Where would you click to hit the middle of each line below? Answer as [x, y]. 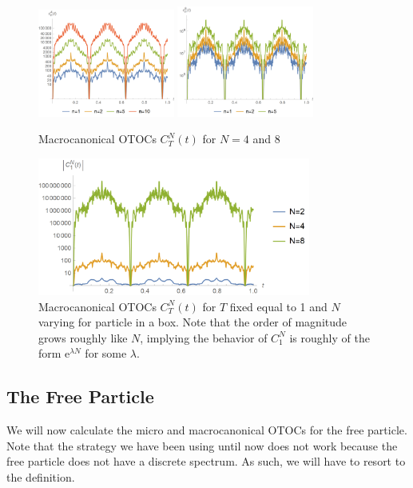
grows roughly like [83, 337]
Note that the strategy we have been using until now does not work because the [202, 445]
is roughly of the [330, 337]
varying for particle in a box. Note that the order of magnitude [193, 322]
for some [106, 353]
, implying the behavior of [204, 337]
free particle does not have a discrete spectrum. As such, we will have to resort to [206, 461]
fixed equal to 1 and [278, 306]
